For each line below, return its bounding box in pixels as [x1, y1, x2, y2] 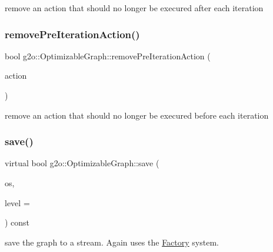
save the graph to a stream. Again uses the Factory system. [5, 236, 219, 248]
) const [5, 216, 30, 229]
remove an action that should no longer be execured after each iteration [5, 2, 264, 14]
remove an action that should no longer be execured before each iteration [5, 109, 269, 121]
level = [5, 196, 30, 209]
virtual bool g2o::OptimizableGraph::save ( [5, 157, 159, 169]
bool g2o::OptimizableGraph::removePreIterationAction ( [5, 49, 211, 62]
